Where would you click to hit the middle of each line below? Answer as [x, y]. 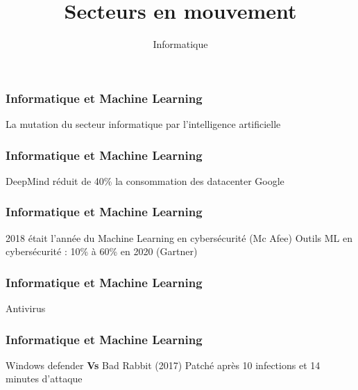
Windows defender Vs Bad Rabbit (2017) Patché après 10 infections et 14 [163, 365]
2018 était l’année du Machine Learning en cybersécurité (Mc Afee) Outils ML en [179, 237]
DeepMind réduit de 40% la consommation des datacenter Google [145, 180]
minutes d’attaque [44, 379]
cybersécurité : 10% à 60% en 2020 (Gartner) [102, 251]
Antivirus [26, 308]
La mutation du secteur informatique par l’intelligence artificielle [143, 124]
